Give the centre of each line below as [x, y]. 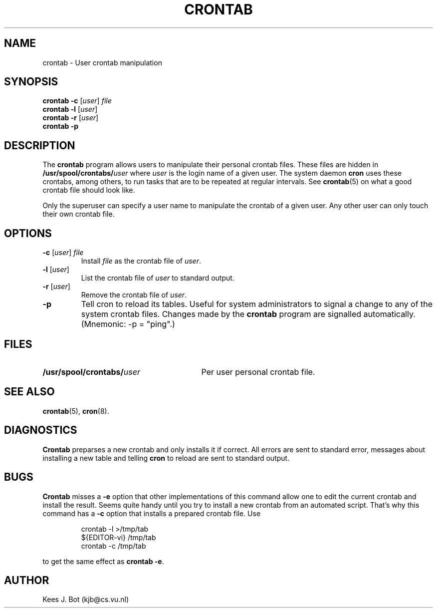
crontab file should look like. [89, 190]
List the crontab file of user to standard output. [158, 278]
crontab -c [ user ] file [77, 101]
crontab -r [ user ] [71, 118]
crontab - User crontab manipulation [102, 62]
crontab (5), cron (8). [76, 411]
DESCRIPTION [40, 145]
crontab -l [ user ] [70, 109]
